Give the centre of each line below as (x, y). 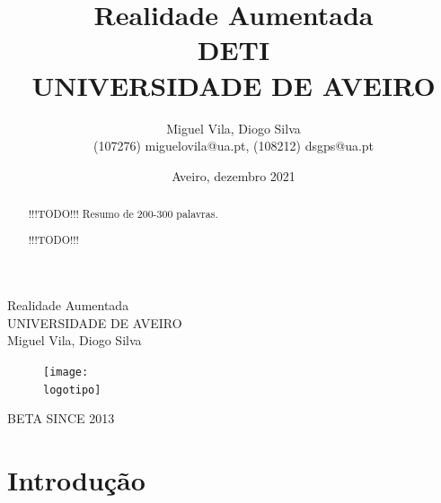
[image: (66, 373)
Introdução (76, 480)
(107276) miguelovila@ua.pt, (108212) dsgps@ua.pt (234, 146)
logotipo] (72, 390)
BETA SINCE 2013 (61, 418)
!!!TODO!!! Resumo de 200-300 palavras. (123, 214)
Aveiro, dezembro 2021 (234, 175)
